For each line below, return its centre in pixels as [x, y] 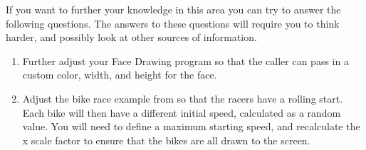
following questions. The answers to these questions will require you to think [173, 23]
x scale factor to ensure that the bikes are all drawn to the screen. [166, 140]
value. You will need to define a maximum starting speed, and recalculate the [191, 126]
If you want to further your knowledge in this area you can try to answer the [173, 9]
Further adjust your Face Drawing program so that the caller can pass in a [185, 60]
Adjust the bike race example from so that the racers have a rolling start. [183, 98]
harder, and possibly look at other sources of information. [131, 37]
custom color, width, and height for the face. [120, 75]
